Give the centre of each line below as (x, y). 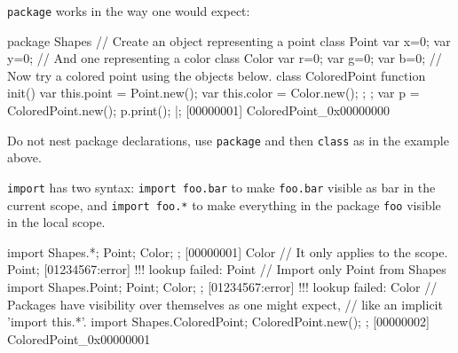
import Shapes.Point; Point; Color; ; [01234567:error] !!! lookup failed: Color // (222, 286)
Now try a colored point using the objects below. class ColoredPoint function (217, 75)
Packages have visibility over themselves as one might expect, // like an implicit (225, 304)
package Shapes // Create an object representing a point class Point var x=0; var (229, 40)
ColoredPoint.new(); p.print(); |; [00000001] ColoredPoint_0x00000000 (199, 110)
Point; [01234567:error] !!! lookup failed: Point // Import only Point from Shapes (227, 269)
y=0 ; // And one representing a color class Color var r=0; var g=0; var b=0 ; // (225, 58)
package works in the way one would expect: (129, 11)
